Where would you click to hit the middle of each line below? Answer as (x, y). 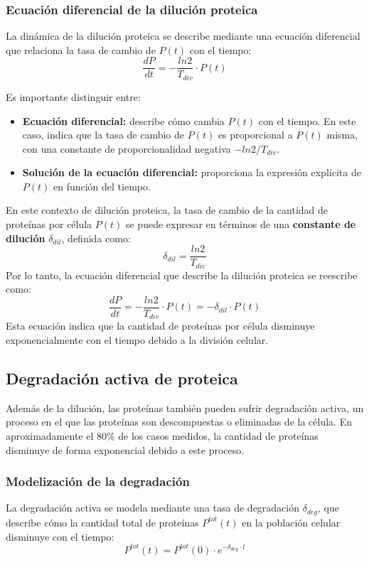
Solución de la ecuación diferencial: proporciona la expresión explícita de (192, 172)
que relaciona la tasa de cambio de (81, 49)
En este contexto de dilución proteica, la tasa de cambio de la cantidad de (167, 210)
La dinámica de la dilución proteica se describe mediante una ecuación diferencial (183, 36)
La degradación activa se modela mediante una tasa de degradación (153, 508)
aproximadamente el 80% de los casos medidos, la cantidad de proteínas (162, 436)
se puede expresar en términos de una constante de (241, 224)
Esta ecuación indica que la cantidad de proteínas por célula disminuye (160, 326)
